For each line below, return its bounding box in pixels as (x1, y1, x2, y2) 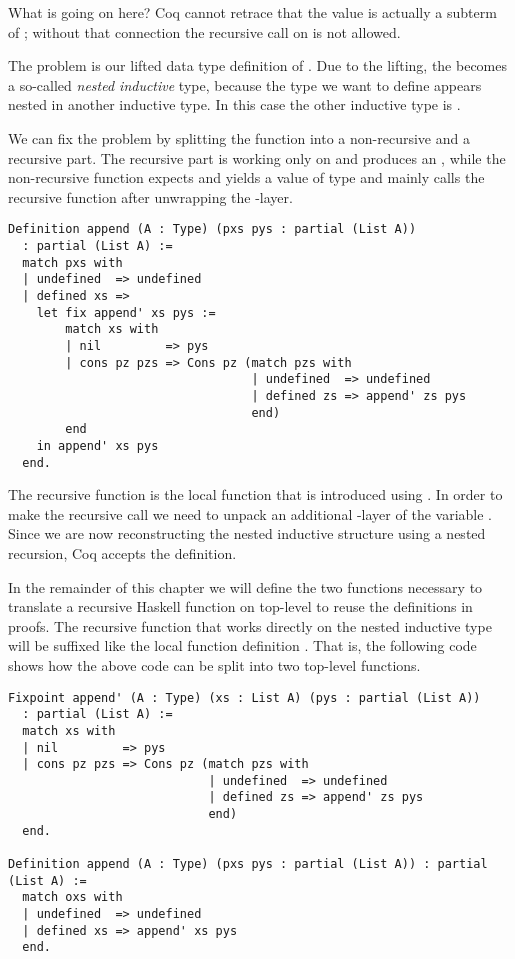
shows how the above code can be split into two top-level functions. (8, 654, 421, 675)
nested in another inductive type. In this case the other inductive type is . (8, 94, 461, 115)
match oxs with (22, 890, 123, 905)
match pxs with (22, 255, 123, 270)
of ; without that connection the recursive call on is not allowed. (8, 21, 401, 42)
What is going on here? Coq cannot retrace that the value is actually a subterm (8, 2, 497, 22)
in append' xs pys (36, 438, 159, 453)
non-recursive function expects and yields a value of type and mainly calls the (8, 167, 485, 188)
